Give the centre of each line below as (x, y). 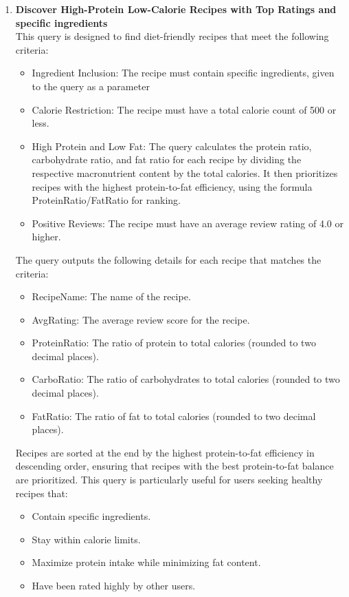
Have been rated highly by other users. (114, 585)
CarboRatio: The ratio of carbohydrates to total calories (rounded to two (186, 379)
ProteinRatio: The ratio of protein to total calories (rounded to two (174, 343)
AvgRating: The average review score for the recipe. (141, 319)
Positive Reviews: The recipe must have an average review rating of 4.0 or (188, 223)
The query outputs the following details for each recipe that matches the (168, 259)
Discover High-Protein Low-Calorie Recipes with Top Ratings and (176, 9)
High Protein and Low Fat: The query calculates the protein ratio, (172, 146)
